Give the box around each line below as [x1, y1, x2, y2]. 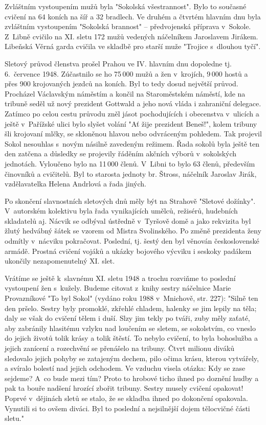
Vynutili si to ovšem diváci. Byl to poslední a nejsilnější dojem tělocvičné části [5, 403, 250, 413]
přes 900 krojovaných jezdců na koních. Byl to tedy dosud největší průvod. [5, 78, 238, 89]
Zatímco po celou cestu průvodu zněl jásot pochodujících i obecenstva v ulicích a [5, 108, 259, 119]
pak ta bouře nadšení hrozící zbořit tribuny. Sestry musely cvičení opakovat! [5, 383, 243, 393]
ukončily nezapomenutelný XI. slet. [5, 255, 115, 266]
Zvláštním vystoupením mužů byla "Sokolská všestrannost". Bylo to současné [5, 1, 247, 11]
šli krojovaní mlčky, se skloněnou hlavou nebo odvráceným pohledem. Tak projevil [5, 128, 262, 139]
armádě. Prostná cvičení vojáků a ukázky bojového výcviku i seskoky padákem [5, 245, 252, 256]
